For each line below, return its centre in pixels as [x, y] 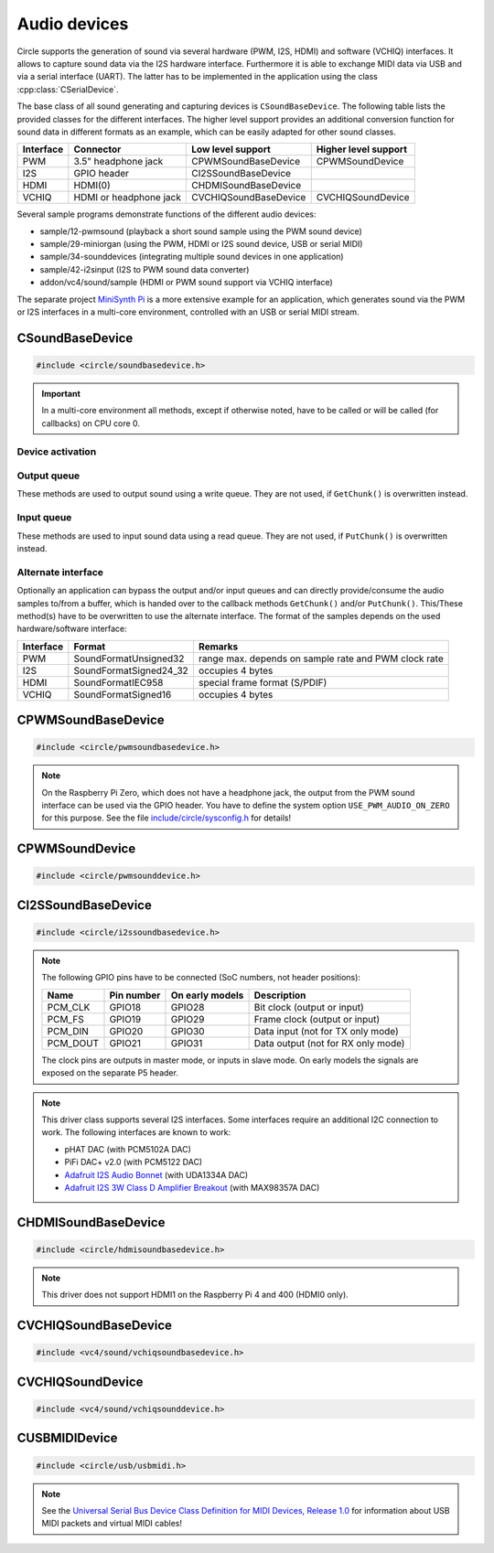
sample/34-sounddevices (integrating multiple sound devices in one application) [192, 257]
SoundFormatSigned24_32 [131, 670]
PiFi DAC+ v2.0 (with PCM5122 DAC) [134, 1162]
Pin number [135, 995]
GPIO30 [188, 1031]
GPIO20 [126, 1031]
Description [280, 995]
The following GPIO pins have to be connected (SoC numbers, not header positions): [201, 978]
